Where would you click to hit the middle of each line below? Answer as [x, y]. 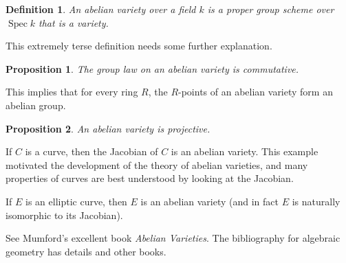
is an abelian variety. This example [245, 151]
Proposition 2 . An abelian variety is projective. [108, 128]
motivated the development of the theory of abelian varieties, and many [157, 164]
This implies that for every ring [72, 92]
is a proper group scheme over [271, 9]
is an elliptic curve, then [76, 201]
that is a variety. [74, 22]
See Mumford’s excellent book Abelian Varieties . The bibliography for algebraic [173, 238]
